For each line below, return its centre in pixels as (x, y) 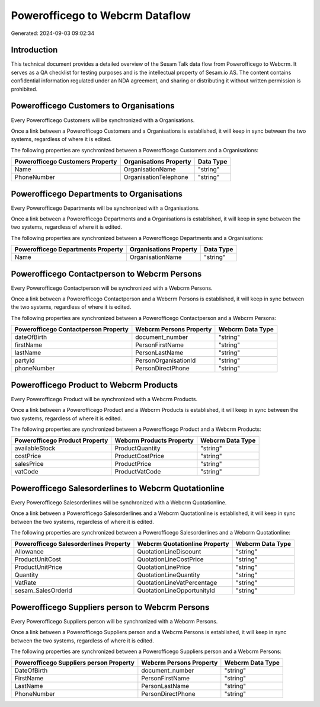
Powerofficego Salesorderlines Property (73, 544)
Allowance (29, 552)
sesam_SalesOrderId (43, 591)
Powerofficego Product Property (61, 440)
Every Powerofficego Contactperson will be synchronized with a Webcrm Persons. (112, 288)
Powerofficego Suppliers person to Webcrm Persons (110, 607)
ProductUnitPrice (39, 567)
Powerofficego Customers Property (66, 162)
